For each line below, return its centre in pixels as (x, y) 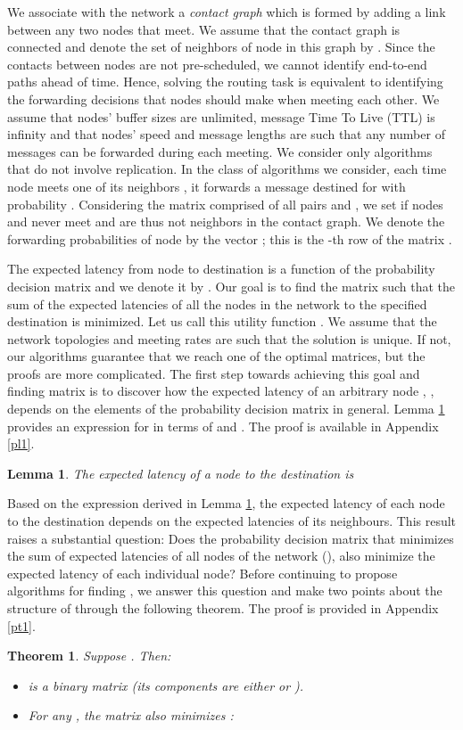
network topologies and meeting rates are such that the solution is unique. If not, (229, 338)
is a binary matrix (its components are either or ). (166, 685)
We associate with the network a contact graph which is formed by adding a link (227, 12)
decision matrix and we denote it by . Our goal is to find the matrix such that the (231, 286)
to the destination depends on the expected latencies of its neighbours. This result (232, 521)
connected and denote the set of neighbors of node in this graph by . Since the (221, 47)
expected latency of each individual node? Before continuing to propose (203, 573)
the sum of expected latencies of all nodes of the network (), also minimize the (221, 556)
